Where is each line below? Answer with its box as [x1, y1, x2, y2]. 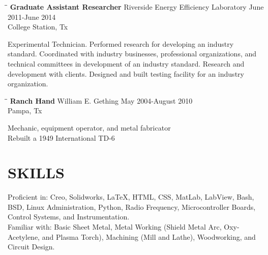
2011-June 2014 [8, 11, 56, 22]
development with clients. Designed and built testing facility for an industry [8, 68, 244, 79]
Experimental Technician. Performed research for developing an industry [8, 38, 234, 49]
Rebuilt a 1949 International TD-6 [8, 132, 115, 143]
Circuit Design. [8, 241, 55, 252]
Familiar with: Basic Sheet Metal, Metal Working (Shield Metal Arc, [8, 221, 222, 232]
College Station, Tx [8, 21, 68, 32]
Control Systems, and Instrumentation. [8, 211, 130, 222]
